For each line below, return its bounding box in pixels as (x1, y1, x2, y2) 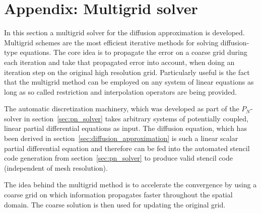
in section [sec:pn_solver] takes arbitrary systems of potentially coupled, (24, 113, 248, 123)
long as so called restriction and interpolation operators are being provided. (4, 86, 237, 97)
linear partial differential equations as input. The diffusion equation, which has (4, 123, 247, 133)
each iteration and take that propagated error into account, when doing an (4, 56, 235, 67)
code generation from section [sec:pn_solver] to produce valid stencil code (4, 153, 233, 163)
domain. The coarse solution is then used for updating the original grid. (4, 199, 226, 209)
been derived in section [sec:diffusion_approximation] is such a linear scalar (4, 133, 238, 144)
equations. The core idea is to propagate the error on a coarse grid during (20, 47, 247, 57)
